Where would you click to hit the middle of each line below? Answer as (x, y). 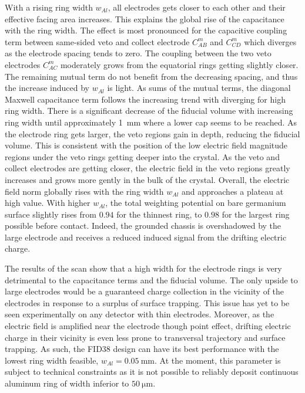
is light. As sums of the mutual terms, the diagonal (199, 88)
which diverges (270, 41)
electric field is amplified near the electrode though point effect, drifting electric (148, 326)
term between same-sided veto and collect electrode (97, 41)
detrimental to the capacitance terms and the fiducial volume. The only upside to (151, 279)
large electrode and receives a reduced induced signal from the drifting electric (146, 237)
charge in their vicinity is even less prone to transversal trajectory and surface (145, 337)
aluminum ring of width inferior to (67, 383)
